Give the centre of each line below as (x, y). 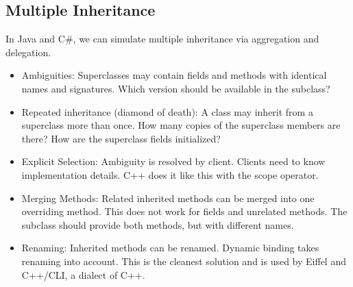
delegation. (28, 52)
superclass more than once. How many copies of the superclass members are (181, 125)
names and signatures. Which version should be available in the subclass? (176, 88)
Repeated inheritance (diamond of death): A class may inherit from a (167, 111)
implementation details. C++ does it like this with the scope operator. (170, 174)
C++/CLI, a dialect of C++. (83, 274)
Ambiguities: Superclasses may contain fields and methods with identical (174, 75)
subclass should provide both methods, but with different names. (158, 224)
